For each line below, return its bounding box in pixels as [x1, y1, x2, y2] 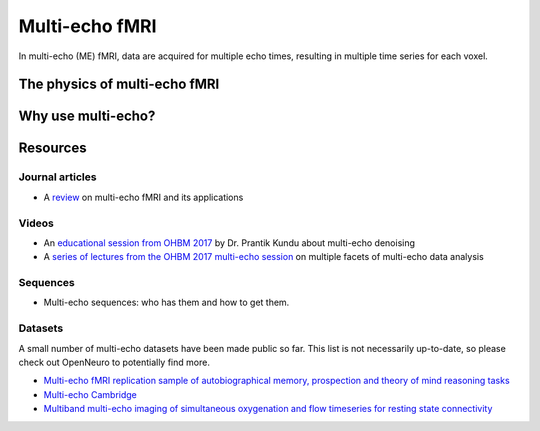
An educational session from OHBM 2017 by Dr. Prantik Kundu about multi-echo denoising [43, 236, 415, 249]
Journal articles [18, 170, 97, 184]
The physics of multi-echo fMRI [18, 76, 220, 93]
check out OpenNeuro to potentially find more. [18, 356, 210, 368]
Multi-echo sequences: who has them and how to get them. [43, 296, 290, 309]
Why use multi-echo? [18, 108, 156, 125]
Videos [18, 216, 54, 230]
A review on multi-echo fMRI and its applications [43, 191, 244, 203]
